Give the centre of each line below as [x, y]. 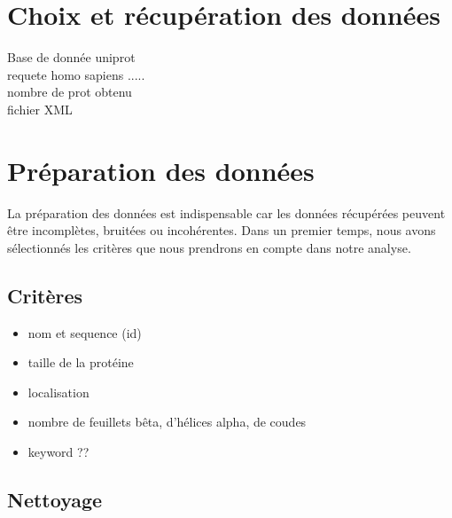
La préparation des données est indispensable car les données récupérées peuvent [226, 212]
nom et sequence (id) [85, 332]
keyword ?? [58, 451]
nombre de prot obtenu [70, 92]
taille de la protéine [81, 362]
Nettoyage [55, 499]
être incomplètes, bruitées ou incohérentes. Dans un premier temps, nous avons [222, 230]
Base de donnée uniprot [71, 57]
